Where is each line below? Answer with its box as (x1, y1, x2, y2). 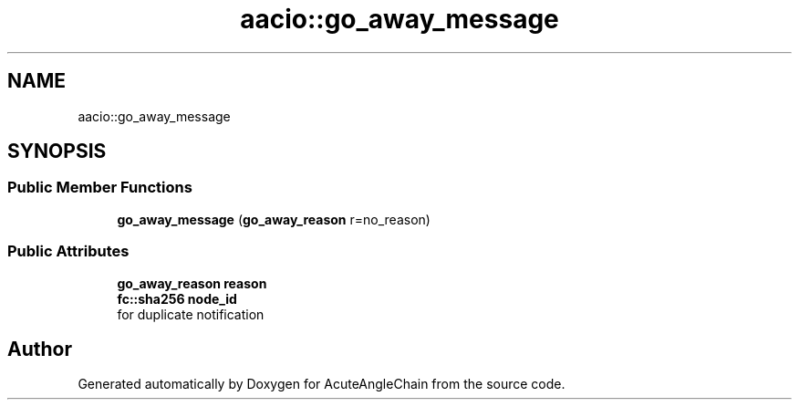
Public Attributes (7, 242, 130, 261)
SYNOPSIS (7, 140, 107, 163)
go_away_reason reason (117, 275, 267, 291)
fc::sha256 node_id (117, 290, 237, 307)
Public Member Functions (7, 178, 192, 197)
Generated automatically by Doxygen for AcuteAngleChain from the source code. (78, 376, 566, 392)
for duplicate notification (117, 306, 265, 322)
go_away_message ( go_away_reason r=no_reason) (117, 211, 431, 227)
